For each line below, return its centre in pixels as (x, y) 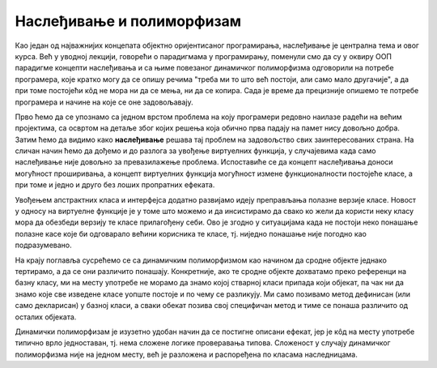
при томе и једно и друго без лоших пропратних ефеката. (115, 185)
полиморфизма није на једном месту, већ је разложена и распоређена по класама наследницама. (186, 354)
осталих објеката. (46, 317)
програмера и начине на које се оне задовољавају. (104, 102)
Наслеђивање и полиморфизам (128, 21)
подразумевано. (43, 245)
